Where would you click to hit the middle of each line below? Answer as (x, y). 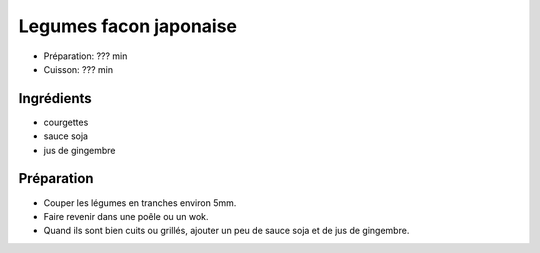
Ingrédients (55, 98)
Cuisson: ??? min (78, 69)
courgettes (66, 122)
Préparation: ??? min (85, 56)
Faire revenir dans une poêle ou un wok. (126, 216)
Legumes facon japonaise (128, 26)
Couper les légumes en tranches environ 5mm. (140, 202)
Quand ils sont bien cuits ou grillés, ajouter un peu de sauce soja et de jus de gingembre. (226, 231)
